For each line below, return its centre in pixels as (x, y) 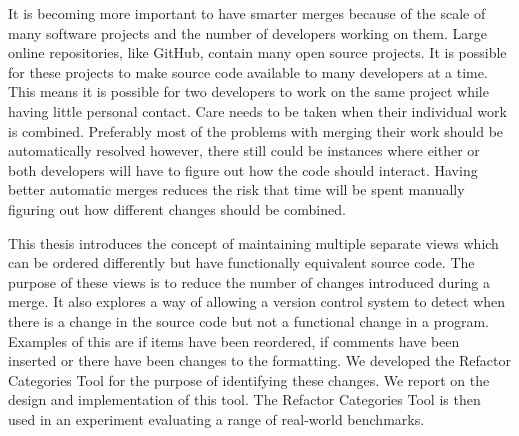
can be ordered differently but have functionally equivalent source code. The (241, 262)
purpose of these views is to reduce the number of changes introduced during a (249, 281)
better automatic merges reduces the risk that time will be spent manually (236, 189)
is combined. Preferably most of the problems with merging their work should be (256, 130)
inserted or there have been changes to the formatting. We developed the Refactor (259, 360)
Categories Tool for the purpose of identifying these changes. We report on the (249, 379)
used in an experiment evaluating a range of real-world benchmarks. (216, 418)
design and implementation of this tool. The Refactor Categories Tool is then (244, 399)
